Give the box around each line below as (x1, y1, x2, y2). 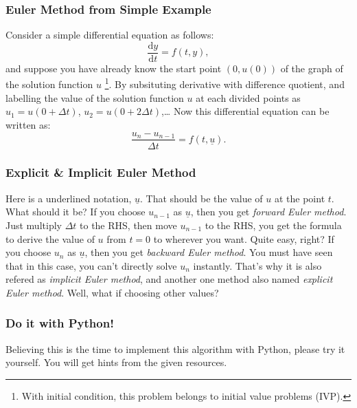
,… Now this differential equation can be (161, 104, 330, 118)
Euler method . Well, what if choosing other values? (5, 285, 219, 299)
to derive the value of (5, 231, 95, 246)
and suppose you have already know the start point (5, 61, 222, 75)
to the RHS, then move (80, 217, 177, 232)
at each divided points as (196, 90, 301, 105)
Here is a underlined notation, (5, 191, 132, 205)
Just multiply (5, 217, 62, 232)
